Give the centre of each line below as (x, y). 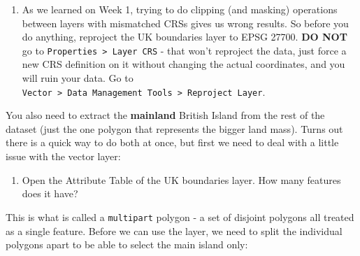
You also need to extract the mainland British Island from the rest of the (165, 115)
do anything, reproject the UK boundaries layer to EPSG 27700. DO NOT (185, 37)
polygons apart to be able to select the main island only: (127, 244)
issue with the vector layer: (63, 156)
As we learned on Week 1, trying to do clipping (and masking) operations (180, 9)
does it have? (50, 193)
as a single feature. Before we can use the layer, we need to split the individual (174, 230)
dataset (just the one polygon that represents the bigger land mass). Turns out (174, 128)
